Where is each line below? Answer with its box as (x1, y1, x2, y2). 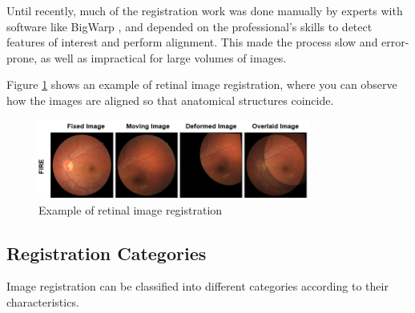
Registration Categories (6, 240, 207, 265)
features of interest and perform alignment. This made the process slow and (6, 34, 378, 50)
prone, (6, 49, 38, 66)
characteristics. (6, 294, 79, 311)
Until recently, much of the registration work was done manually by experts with (6, 2, 403, 18)
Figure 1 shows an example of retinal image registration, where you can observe (6, 76, 397, 93)
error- (381, 34, 409, 50)
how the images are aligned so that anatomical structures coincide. (6, 91, 334, 108)
